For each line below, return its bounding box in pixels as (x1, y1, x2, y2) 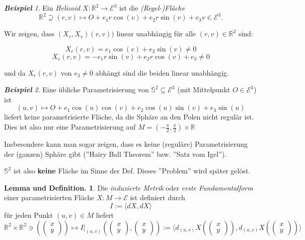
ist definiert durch (130, 192, 185, 203)
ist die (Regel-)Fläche (119, 3, 185, 13)
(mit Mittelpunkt (177, 84, 231, 95)
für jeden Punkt (4, 210, 53, 220)
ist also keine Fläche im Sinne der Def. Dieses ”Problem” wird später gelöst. (13, 165, 251, 176)
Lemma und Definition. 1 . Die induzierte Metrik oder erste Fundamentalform (4, 182, 253, 193)
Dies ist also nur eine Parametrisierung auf (4, 122, 136, 132)
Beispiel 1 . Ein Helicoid (4, 3, 81, 13)
